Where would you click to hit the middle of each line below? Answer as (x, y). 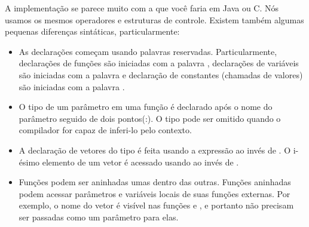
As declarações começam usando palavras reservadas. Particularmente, (148, 51)
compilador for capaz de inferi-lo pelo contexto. (105, 130)
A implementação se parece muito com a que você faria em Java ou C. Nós (142, 8)
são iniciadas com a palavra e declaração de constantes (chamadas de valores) (161, 74)
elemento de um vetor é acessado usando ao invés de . (140, 162)
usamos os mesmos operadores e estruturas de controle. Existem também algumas (154, 19)
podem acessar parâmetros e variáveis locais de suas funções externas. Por (154, 193)
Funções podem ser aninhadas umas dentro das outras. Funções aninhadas (155, 182)
